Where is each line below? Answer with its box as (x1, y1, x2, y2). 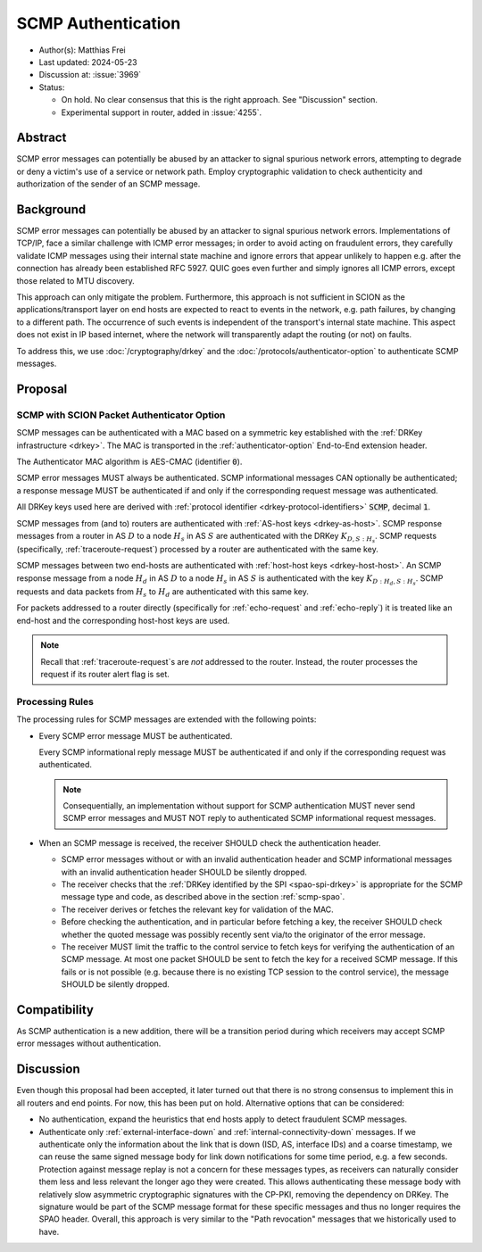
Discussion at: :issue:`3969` (38, 70, 142, 80)
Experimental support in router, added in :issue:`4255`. (61, 107, 262, 118)
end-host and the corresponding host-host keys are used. (16, 615, 230, 626)
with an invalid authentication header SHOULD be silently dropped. (61, 866, 307, 877)
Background (16, 202, 87, 217)
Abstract (16, 130, 67, 145)
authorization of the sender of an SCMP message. (16, 178, 201, 189)
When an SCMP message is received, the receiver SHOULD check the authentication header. (38, 837, 381, 848)
